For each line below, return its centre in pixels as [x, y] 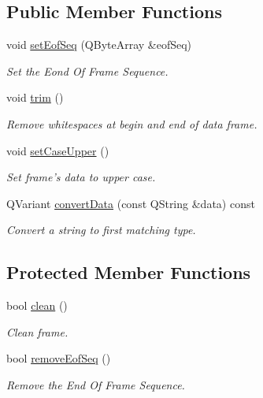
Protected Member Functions [129, 272]
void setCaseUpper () [58, 150]
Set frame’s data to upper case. [81, 177]
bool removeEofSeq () [59, 358]
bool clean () [37, 305]
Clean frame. [37, 331]
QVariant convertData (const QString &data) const [131, 203]
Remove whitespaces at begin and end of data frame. [132, 123]
